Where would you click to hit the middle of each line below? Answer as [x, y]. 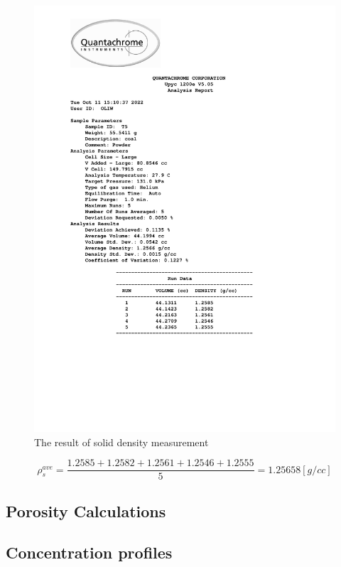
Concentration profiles [89, 552]
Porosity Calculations [86, 511]
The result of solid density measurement [121, 442]
